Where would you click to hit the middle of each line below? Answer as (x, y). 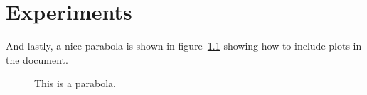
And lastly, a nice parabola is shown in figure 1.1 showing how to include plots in (184, 46)
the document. (37, 59)
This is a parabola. (75, 83)
